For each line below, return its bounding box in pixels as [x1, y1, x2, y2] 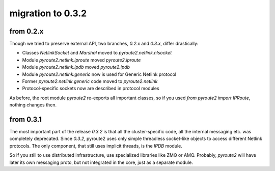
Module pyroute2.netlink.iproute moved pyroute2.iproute [22, 56, 141, 63]
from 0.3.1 [9, 115, 42, 124]
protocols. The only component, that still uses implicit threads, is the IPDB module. [9, 142, 183, 149]
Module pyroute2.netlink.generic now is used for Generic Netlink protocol [22, 71, 177, 77]
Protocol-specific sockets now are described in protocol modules [22, 85, 160, 92]
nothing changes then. [9, 102, 57, 108]
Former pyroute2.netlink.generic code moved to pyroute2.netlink [22, 78, 158, 84]
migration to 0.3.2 [9, 8, 87, 19]
